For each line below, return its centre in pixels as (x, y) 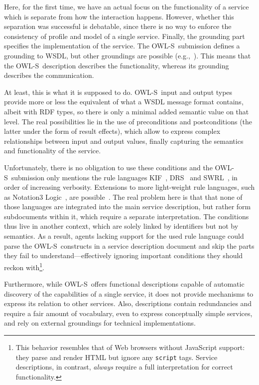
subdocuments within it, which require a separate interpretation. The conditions (127, 216)
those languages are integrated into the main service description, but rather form (128, 206)
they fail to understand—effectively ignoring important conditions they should (124, 255)
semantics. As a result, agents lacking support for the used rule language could (124, 236)
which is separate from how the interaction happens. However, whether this (119, 16)
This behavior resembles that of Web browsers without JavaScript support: (130, 347)
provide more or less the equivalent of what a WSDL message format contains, (124, 102)
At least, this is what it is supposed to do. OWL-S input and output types (118, 92)
